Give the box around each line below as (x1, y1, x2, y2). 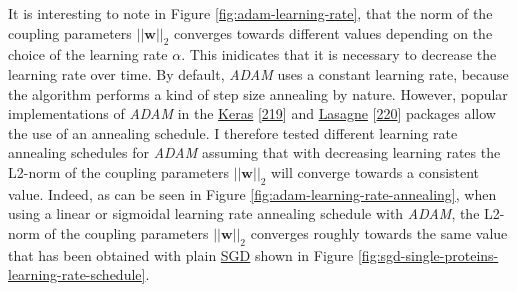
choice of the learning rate (8, 44, 168, 65)
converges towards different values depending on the (174, 22, 493, 43)
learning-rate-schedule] (8, 264, 146, 285)
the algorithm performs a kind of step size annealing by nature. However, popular (8, 83, 508, 104)
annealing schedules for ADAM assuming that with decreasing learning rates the (8, 142, 501, 163)
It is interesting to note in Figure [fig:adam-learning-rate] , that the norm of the (8, 3, 493, 23)
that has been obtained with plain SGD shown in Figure (8, 244, 354, 265)
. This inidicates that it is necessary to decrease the (181, 44, 497, 65)
